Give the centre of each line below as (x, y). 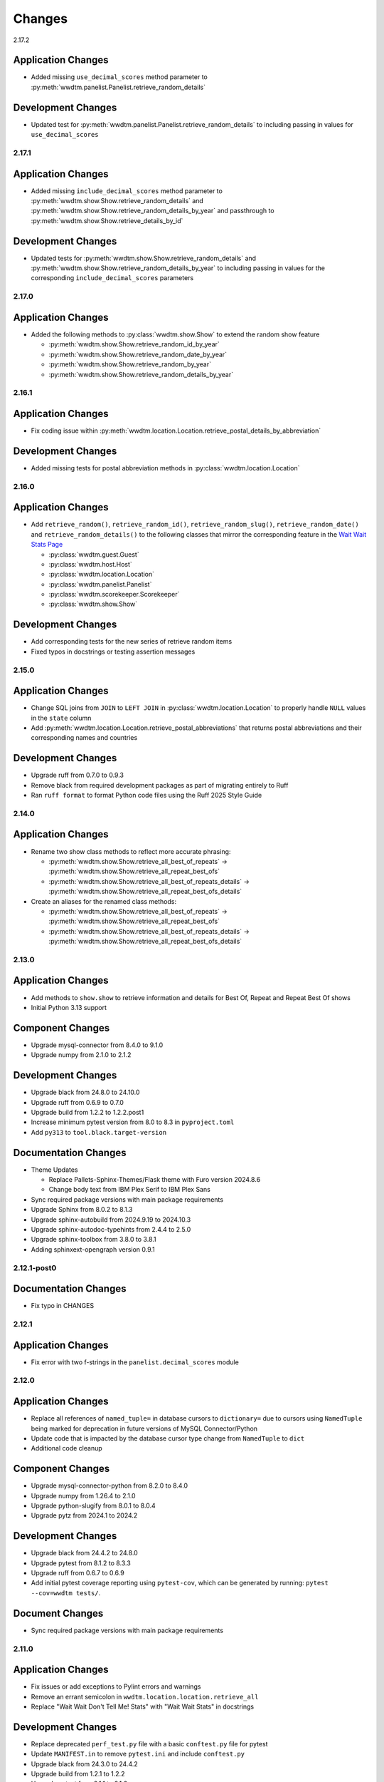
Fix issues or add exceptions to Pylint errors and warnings (116, 1686)
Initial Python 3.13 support (69, 1007)
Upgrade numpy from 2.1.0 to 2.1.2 (81, 1055)
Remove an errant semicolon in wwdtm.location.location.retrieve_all (145, 1696)
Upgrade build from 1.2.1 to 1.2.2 (78, 1774)
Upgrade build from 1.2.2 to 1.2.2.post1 (87, 1112)
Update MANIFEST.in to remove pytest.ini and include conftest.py (138, 1754)
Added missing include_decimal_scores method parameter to (127, 191)
